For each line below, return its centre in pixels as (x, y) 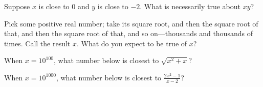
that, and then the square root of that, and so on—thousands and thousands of (128, 33)
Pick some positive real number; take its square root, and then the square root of (131, 23)
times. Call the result (37, 43)
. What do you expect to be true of (132, 43)
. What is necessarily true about (190, 6)
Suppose (17, 6)
